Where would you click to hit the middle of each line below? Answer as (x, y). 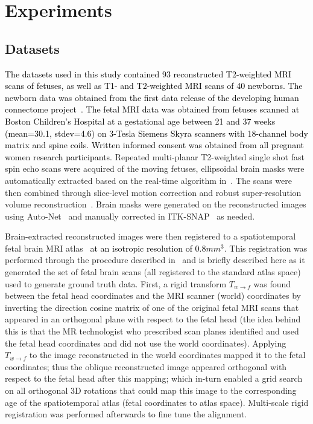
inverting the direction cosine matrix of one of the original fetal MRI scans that (152, 307)
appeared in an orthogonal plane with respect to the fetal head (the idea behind (153, 319)
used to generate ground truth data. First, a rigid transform (116, 283)
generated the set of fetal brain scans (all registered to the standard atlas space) (153, 272)
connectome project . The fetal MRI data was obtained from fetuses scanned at (152, 109)
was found (272, 283)
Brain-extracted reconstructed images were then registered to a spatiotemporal (150, 236)
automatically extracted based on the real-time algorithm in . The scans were (148, 180)
